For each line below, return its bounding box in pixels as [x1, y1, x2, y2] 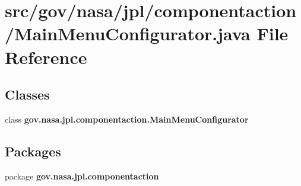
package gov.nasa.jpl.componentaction [5, 169, 159, 182]
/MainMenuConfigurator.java [5, 21, 251, 46]
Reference [5, 44, 87, 69]
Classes [5, 85, 50, 104]
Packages [5, 142, 61, 160]
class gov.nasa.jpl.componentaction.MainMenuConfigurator [5, 113, 249, 125]
